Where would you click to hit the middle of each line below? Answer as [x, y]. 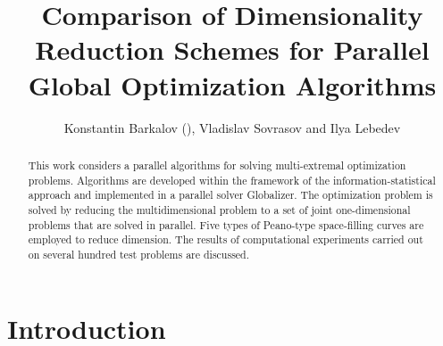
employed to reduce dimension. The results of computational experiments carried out [226, 239]
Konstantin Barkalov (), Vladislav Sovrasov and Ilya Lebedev [232, 127]
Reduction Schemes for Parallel [232, 49]
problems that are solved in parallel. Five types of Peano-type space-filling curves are [226, 224]
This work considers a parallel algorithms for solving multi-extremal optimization [217, 165]
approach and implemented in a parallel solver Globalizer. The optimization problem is [230, 195]
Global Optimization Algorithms [232, 84]
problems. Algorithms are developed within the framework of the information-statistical [232, 180]
